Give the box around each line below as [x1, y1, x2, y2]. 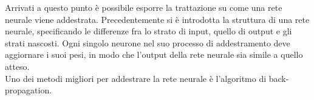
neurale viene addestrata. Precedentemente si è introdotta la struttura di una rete [5, 13, 310, 25]
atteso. [5, 60, 30, 72]
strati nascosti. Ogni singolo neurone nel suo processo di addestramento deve [5, 36, 290, 49]
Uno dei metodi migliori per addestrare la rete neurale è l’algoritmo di [5, 72, 267, 84]
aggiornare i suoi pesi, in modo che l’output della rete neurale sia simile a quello [5, 48, 303, 61]
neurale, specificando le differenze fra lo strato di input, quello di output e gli [5, 25, 292, 37]
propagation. [5, 84, 52, 96]
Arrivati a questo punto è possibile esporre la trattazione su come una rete [5, 1, 282, 13]
